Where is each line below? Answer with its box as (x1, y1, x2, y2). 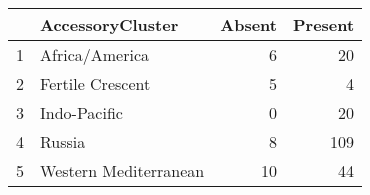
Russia (40, 130, 86, 153)
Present (292, 13, 355, 36)
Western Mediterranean (40, 159, 205, 182)
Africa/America (40, 43, 149, 66)
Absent (220, 13, 277, 36)
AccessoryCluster (40, 13, 179, 36)
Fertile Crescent (40, 72, 151, 95)
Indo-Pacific (40, 101, 123, 124)
